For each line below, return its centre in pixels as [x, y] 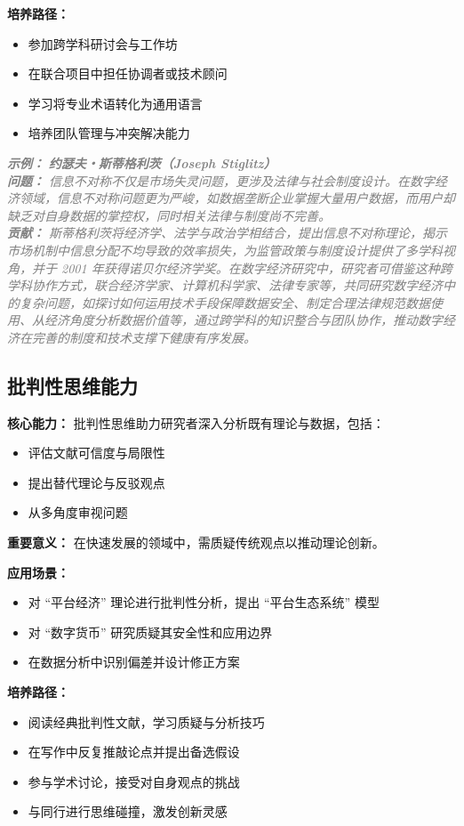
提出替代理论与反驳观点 [96, 482]
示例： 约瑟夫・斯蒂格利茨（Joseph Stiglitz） [142, 162]
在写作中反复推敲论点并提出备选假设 [134, 752]
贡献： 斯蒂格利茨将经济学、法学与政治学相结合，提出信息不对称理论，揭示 [228, 233]
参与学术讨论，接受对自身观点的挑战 [134, 781]
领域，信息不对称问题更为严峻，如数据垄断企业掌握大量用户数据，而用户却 [237, 198]
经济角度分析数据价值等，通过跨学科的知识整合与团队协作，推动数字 [243, 320]
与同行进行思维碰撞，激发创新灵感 [128, 811]
